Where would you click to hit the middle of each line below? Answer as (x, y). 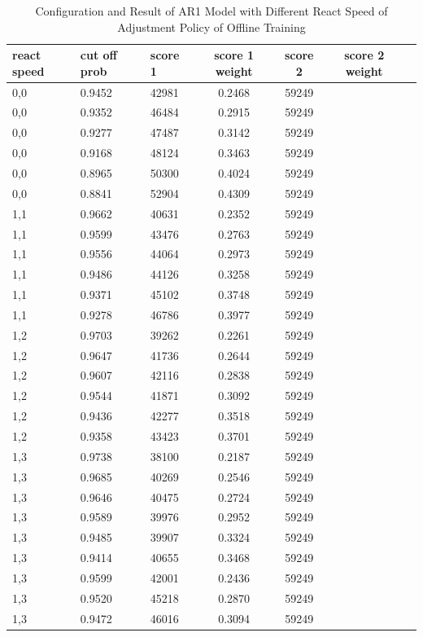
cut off (98, 55)
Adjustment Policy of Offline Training (211, 26)
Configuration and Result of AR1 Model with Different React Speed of (211, 11)
